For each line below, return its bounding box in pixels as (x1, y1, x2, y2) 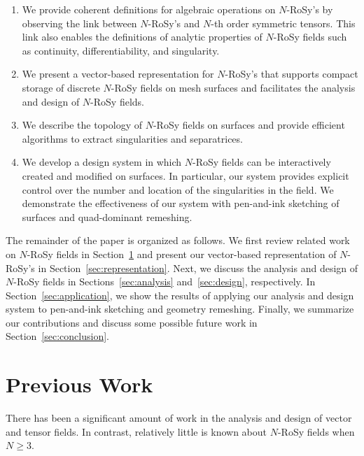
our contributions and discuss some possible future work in (6, 315, 258, 329)
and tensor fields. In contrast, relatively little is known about (6, 424, 267, 439)
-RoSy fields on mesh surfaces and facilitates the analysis (111, 80, 356, 94)
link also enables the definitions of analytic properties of (22, 29, 262, 44)
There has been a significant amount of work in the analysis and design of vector (6, 411, 352, 425)
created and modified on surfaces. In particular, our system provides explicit (22, 168, 349, 183)
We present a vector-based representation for (22, 66, 214, 81)
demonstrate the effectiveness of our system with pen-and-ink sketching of (22, 196, 339, 211)
